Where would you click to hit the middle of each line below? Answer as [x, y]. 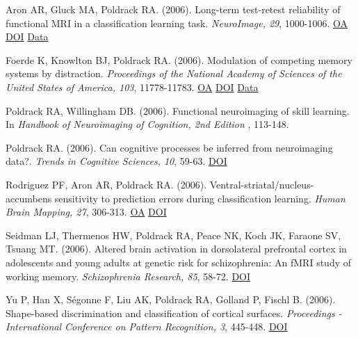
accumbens [29, 198]
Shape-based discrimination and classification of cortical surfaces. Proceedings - [174, 313]
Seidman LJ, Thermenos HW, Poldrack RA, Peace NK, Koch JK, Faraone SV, [173, 235]
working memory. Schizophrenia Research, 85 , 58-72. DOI [128, 276]
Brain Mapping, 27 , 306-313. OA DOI [86, 212]
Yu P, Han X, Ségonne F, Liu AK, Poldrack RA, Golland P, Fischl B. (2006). [171, 299]
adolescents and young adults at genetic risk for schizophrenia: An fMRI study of [179, 262]
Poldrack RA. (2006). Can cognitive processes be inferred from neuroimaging [169, 147]
